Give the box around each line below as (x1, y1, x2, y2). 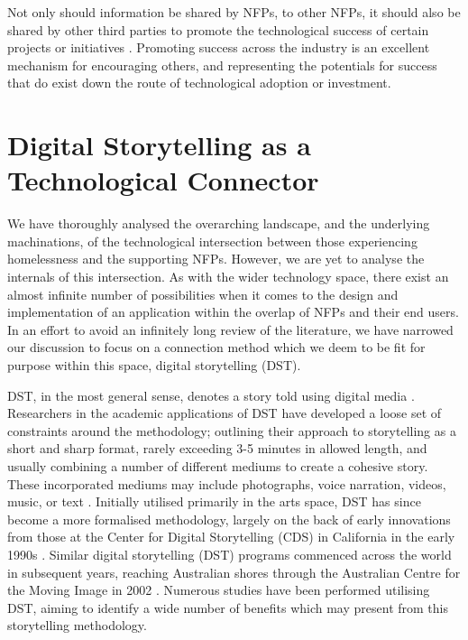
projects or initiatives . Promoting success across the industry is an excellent (7, 38, 430, 57)
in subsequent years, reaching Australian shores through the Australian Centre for (7, 562, 461, 581)
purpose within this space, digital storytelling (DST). (7, 356, 301, 375)
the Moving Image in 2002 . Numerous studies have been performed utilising (7, 580, 430, 599)
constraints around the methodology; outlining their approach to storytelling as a (7, 421, 456, 440)
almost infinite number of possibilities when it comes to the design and (7, 284, 399, 303)
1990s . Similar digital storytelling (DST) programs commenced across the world (7, 544, 452, 563)
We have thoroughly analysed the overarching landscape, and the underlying (7, 214, 430, 233)
